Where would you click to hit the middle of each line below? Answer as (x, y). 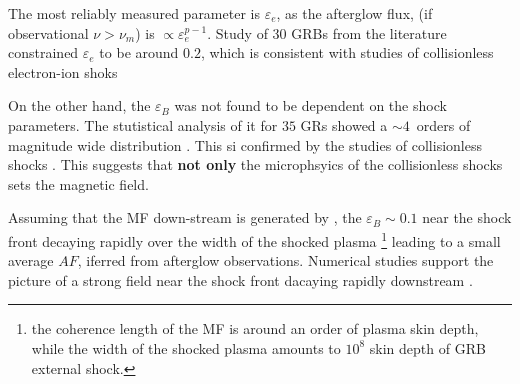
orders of (443, 124)
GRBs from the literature (369, 32)
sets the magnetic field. (78, 183)
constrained (43, 52)
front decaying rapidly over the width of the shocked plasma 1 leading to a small (254, 239)
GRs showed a (344, 124)
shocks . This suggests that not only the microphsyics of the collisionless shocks (255, 164)
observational (48, 32)
